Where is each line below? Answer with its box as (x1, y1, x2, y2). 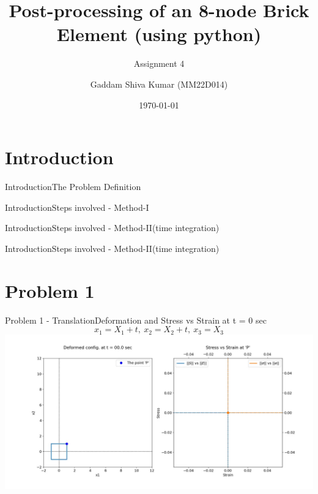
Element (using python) (56, 21, 262, 47)
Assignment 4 (133, 57, 185, 70)
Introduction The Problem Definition (5, 180, 141, 193)
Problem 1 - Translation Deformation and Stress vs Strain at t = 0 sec (5, 313, 267, 326)
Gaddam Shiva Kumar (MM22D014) (90, 77, 228, 90)
